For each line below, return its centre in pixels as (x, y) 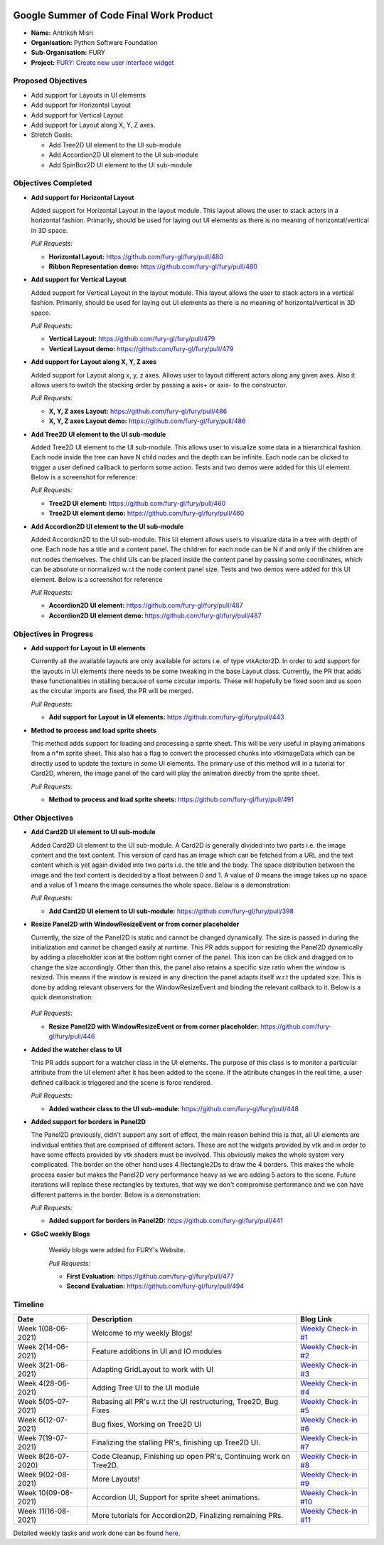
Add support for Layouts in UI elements (88, 95)
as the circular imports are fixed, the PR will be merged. (112, 691)
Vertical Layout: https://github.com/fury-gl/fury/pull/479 (132, 339)
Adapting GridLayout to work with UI (152, 1369)
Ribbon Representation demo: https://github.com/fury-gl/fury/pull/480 (153, 266)
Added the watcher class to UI (76, 1049)
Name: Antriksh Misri (62, 33)
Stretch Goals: (52, 135)
